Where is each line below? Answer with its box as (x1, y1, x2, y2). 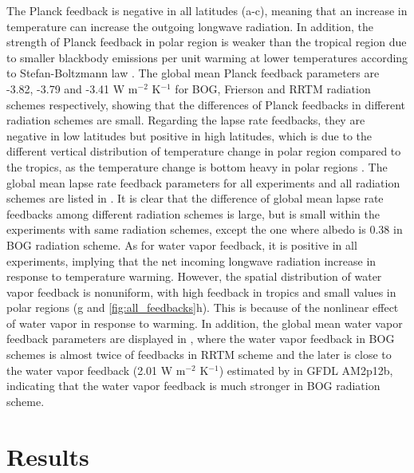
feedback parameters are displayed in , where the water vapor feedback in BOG (6, 330, 395, 347)
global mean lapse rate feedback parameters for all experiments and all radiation (6, 174, 400, 191)
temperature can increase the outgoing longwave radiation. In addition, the (6, 18, 373, 34)
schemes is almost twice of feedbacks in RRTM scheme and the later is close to (6, 346, 392, 363)
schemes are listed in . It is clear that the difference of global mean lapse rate (6, 190, 384, 207)
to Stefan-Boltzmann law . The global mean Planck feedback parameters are (6, 65, 380, 81)
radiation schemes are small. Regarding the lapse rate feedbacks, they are (6, 112, 365, 128)
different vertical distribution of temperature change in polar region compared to (6, 143, 401, 160)
